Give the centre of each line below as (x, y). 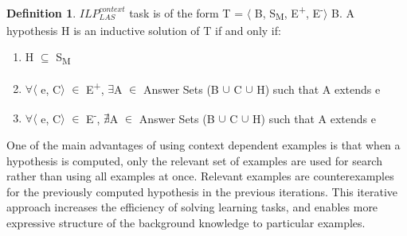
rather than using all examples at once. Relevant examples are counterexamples (200, 176)
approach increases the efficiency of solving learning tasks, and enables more (192, 207)
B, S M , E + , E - (289, 13)
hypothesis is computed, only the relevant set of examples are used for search (194, 160)
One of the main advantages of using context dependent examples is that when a (203, 145)
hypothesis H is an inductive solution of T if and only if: (144, 30)
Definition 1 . (41, 12)
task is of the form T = (186, 12)
